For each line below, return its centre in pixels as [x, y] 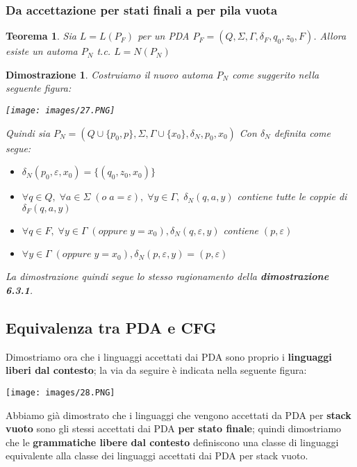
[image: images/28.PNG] [60, 393]
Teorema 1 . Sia [41, 36]
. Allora [330, 36]
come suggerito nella [276, 74]
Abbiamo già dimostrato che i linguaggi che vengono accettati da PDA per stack [178, 415]
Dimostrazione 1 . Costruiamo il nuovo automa [109, 74]
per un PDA [164, 36]
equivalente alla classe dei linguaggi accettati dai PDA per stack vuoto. [157, 456]
